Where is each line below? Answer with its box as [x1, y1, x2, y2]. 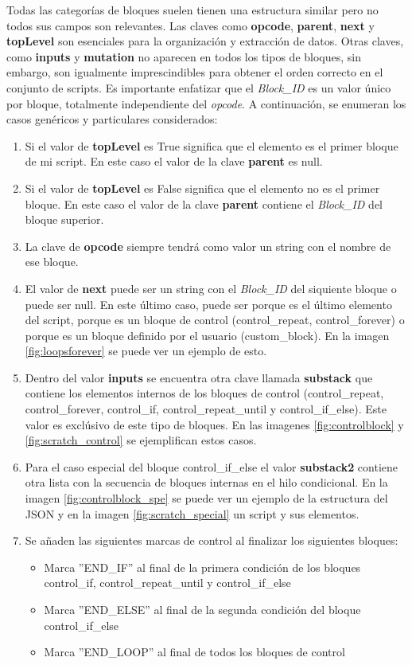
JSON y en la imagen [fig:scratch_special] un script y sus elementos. [25, 505, 360, 522]
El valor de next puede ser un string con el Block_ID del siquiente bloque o [25, 280, 397, 296]
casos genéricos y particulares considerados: [6, 111, 218, 127]
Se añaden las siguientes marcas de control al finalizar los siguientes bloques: [25, 532, 398, 549]
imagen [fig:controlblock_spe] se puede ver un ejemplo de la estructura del [25, 490, 388, 507]
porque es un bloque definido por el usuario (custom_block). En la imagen [25, 327, 390, 343]
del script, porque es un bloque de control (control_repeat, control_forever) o [25, 311, 405, 328]
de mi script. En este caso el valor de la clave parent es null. [25, 153, 323, 170]
